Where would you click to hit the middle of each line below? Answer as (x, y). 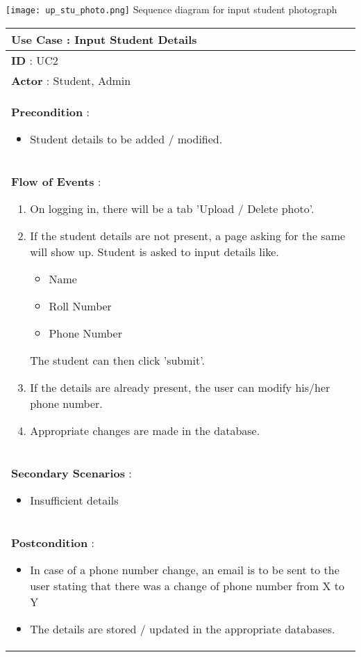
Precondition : (50, 111)
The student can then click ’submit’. (117, 360)
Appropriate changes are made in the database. (145, 430)
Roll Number (80, 306)
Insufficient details (74, 500)
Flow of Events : (56, 181)
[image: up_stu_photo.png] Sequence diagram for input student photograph (171, 9)
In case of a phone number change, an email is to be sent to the (185, 569)
